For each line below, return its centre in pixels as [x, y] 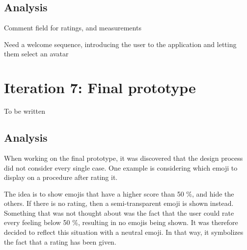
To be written [25, 111]
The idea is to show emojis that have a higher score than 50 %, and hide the [119, 193]
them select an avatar [36, 54]
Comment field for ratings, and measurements [73, 28]
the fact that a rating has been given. [60, 241]
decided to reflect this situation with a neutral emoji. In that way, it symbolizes [124, 232]
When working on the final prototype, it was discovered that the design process [123, 158]
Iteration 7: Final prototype [100, 87]
